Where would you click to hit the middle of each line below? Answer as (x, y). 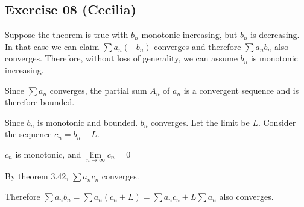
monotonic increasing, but (189, 35)
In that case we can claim (52, 46)
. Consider (277, 122)
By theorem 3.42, (37, 176)
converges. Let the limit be (200, 122)
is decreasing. (275, 35)
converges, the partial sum (98, 90)
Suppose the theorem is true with (67, 35)
